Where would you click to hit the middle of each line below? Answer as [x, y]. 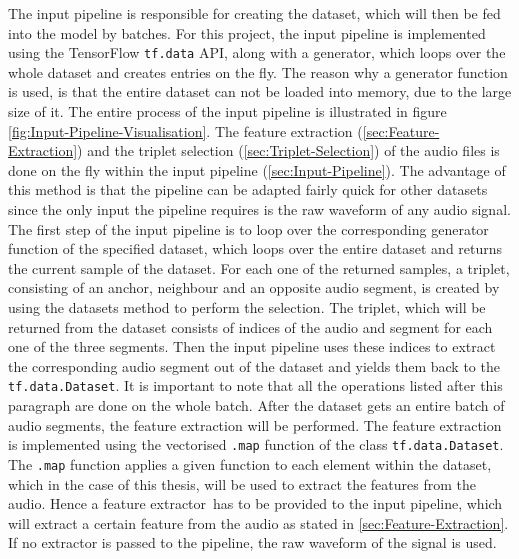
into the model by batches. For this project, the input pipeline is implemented [247, 32]
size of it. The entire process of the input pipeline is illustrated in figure [227, 111]
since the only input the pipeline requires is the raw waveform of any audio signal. [259, 209]
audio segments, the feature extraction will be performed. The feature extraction [255, 424]
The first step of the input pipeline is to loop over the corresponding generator [248, 228]
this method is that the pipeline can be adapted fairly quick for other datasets [248, 189]
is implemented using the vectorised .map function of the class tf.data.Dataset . [256, 444]
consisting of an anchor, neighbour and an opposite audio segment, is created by [254, 287]
